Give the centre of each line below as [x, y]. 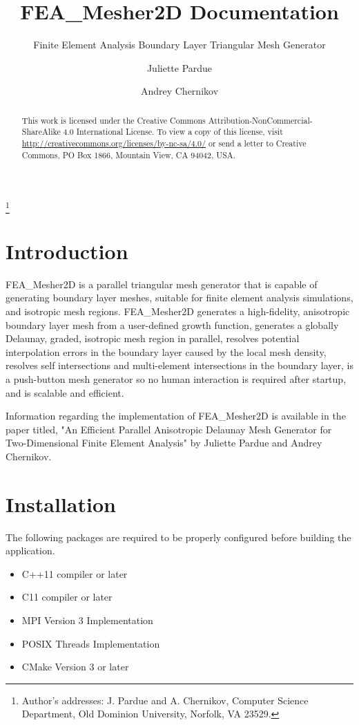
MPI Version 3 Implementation [87, 620]
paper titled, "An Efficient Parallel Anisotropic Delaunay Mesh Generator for [169, 429]
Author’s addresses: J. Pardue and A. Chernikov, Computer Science [165, 700]
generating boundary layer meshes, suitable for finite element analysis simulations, [179, 298]
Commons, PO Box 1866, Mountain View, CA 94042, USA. [129, 154]
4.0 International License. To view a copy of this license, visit [173, 132]
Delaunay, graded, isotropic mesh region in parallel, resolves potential [153, 338]
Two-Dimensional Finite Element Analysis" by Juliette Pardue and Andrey [164, 443]
